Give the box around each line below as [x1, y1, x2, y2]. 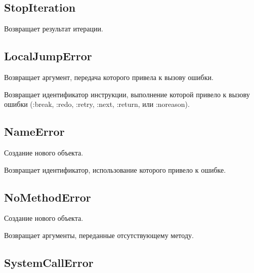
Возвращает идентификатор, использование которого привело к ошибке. [4, 164, 226, 175]
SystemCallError [4, 254, 94, 270]
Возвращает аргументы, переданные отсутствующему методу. [4, 229, 194, 240]
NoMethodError [4, 189, 91, 205]
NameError [4, 124, 65, 139]
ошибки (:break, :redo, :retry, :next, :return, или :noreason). [4, 99, 190, 109]
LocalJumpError [4, 48, 92, 64]
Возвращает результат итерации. [4, 23, 103, 34]
